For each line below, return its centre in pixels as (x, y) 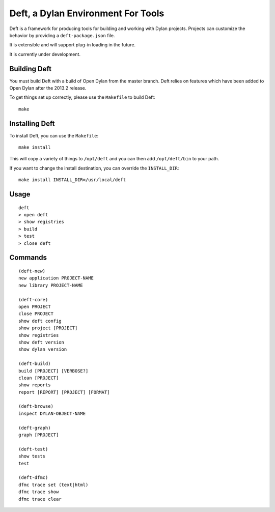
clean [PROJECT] (39, 378)
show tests (32, 456)
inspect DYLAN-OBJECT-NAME (52, 413)
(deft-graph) (35, 428)
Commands (28, 258)
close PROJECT (36, 314)
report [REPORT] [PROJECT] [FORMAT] (64, 392)
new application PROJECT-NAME (56, 278)
